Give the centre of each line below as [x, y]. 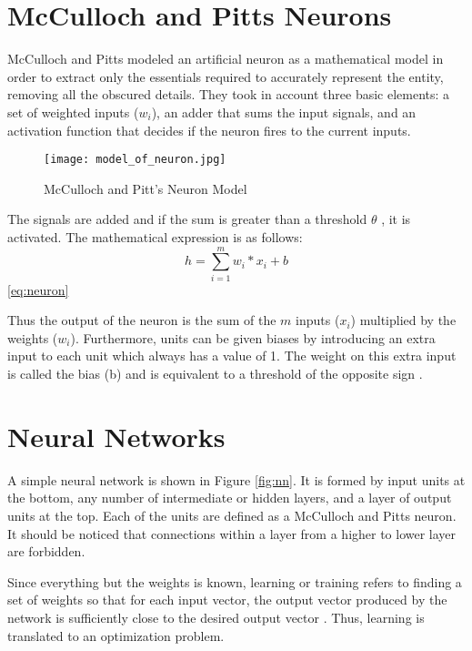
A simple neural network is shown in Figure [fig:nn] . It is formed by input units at [236, 479]
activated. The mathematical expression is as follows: [155, 236]
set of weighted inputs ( [73, 112]
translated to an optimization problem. [116, 635]
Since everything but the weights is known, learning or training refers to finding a [235, 581]
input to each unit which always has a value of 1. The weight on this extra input [232, 356]
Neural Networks [116, 436]
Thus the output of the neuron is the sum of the [142, 320]
